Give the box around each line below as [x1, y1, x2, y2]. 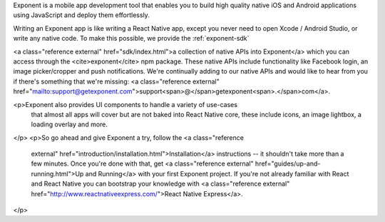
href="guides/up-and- [255, 159, 321, 168]
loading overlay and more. [31, 120, 108, 128]
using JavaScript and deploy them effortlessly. [13, 11, 150, 19]
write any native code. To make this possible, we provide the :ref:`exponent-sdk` [13, 34, 250, 43]
